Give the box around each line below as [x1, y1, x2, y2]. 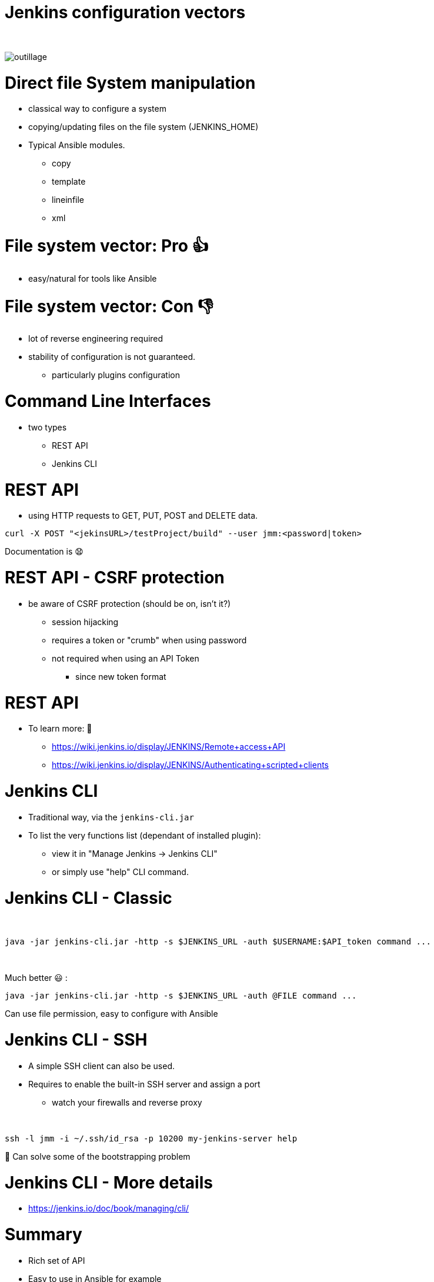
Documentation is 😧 [5, 546, 84, 557]
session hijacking [52, 616, 119, 627]
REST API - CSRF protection [5, 567, 225, 587]
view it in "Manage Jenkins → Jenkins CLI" [52, 848, 218, 859]
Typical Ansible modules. [28, 140, 125, 151]
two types [28, 422, 67, 432]
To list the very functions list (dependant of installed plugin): [28, 830, 261, 840]
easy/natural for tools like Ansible [28, 273, 157, 283]
